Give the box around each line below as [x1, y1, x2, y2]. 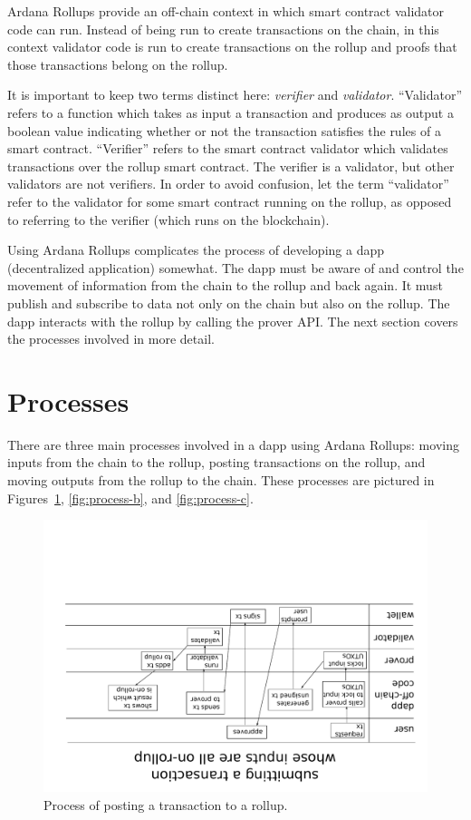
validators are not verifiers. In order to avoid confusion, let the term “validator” [7, 174, 449, 193]
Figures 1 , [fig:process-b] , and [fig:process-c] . [7, 488, 254, 507]
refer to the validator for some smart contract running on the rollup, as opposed [7, 191, 452, 210]
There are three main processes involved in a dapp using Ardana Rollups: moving [7, 434, 459, 454]
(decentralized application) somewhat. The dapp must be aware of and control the [7, 258, 464, 277]
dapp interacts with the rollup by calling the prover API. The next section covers [7, 311, 458, 330]
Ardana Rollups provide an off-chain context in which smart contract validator [7, 2, 445, 20]
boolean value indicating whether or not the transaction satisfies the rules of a [7, 121, 441, 140]
